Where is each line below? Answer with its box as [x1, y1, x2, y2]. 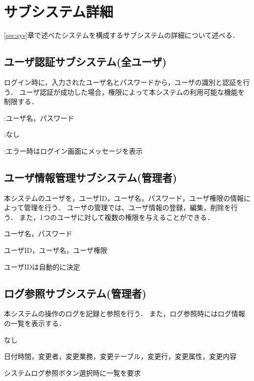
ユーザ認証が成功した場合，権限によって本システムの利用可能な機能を [19, 86, 245, 97]
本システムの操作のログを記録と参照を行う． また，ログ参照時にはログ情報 [4, 308, 245, 319]
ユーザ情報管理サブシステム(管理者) [4, 169, 177, 185]
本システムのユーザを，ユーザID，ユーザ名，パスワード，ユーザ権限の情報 [4, 192, 244, 203]
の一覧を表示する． [4, 318, 66, 328]
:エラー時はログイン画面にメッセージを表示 [4, 145, 143, 156]
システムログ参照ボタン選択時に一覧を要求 [4, 367, 141, 378]
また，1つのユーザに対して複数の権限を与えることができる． [19, 212, 214, 222]
